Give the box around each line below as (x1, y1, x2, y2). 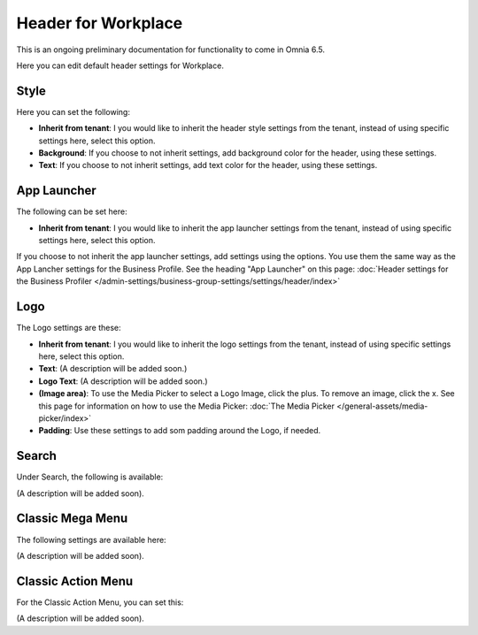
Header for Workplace (16, 13, 183, 33)
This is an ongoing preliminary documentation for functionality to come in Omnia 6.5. (16, 44, 325, 55)
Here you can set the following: (16, 106, 130, 117)
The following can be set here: (16, 206, 127, 217)
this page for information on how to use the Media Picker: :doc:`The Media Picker (38, 401, 335, 411)
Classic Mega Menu (16, 511, 128, 526)
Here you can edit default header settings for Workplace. (16, 60, 225, 71)
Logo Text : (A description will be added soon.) (38, 376, 208, 386)
